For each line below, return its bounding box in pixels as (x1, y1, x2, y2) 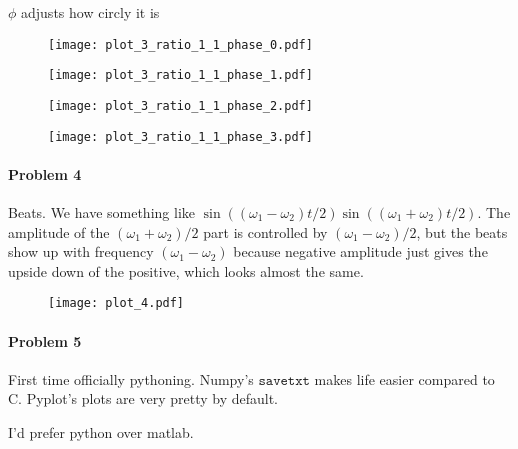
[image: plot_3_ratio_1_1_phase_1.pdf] (48, 68, 313, 83)
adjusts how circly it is (21, 2, 160, 22)
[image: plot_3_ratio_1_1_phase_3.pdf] (48, 129, 313, 144)
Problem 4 (8, 163, 82, 184)
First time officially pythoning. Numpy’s (8, 368, 254, 389)
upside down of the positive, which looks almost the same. (8, 260, 364, 281)
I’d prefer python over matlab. (8, 422, 194, 443)
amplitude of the (8, 221, 110, 242)
